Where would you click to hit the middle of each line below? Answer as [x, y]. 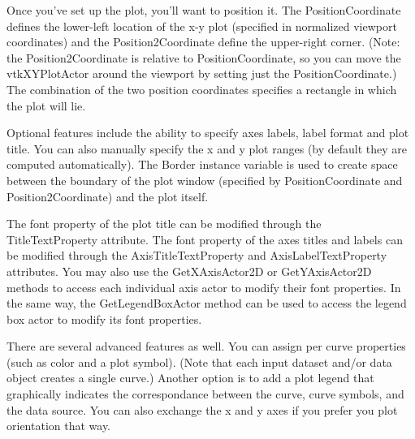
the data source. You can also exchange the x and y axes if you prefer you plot [202, 409]
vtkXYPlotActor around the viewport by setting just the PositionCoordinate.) [202, 73]
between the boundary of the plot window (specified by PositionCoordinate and [205, 180]
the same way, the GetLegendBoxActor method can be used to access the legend [207, 303]
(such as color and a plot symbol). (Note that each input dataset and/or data [199, 362]
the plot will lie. [46, 105]
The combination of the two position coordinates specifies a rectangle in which [202, 89]
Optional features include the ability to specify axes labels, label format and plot [208, 133]
